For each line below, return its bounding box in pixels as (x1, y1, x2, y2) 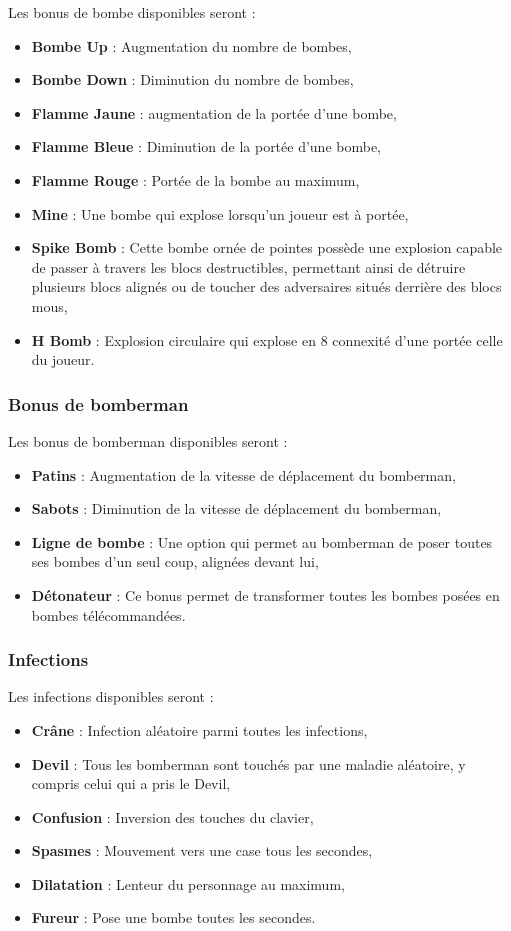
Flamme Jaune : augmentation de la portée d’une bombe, (31, 102, 397, 123)
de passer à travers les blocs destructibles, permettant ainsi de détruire (31, 256, 466, 277)
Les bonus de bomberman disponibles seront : (8, 430, 288, 451)
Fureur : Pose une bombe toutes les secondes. (31, 907, 316, 928)
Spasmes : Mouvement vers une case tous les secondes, (31, 840, 373, 861)
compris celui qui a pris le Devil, (31, 773, 231, 794)
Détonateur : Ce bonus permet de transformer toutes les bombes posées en (31, 584, 500, 605)
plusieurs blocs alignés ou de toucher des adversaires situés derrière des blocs (31, 276, 502, 297)
